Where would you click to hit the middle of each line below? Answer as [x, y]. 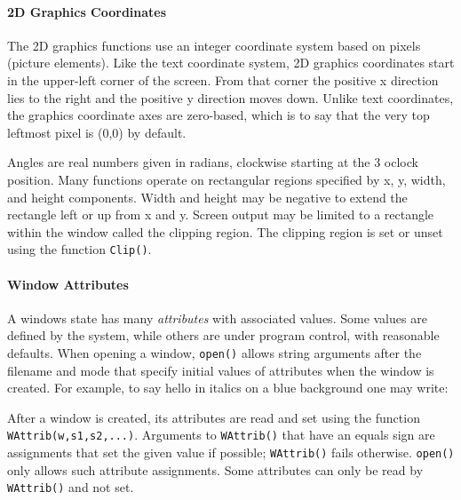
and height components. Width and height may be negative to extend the [207, 197]
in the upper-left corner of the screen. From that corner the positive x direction [223, 79]
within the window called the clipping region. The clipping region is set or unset [225, 231]
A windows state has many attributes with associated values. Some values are [217, 317]
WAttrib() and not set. [71, 487]
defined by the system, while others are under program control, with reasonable [223, 335]
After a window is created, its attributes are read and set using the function [214, 417]
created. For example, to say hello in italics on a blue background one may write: [228, 388]
